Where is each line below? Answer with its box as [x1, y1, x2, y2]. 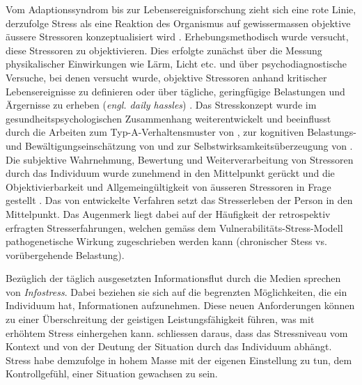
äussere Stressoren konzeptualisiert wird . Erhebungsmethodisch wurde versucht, [6, 29, 349, 44]
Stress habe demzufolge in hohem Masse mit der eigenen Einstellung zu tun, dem [6, 352, 352, 367]
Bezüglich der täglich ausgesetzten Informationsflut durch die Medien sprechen [6, 271, 341, 285]
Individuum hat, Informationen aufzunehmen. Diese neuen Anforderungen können [6, 298, 355, 313]
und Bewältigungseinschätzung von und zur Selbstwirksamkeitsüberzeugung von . [6, 138, 353, 152]
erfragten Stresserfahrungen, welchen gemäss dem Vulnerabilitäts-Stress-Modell [6, 220, 343, 235]
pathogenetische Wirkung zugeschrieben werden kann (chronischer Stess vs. [6, 234, 327, 249]
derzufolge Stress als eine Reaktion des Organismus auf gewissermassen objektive [6, 15, 351, 30]
